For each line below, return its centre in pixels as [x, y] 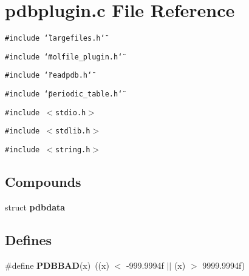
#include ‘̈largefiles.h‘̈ [55, 39]
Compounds [43, 182]
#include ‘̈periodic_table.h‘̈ [64, 94]
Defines [29, 239]
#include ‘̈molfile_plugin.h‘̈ [64, 57]
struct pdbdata [35, 207]
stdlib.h [73, 131]
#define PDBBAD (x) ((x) [57, 265]
